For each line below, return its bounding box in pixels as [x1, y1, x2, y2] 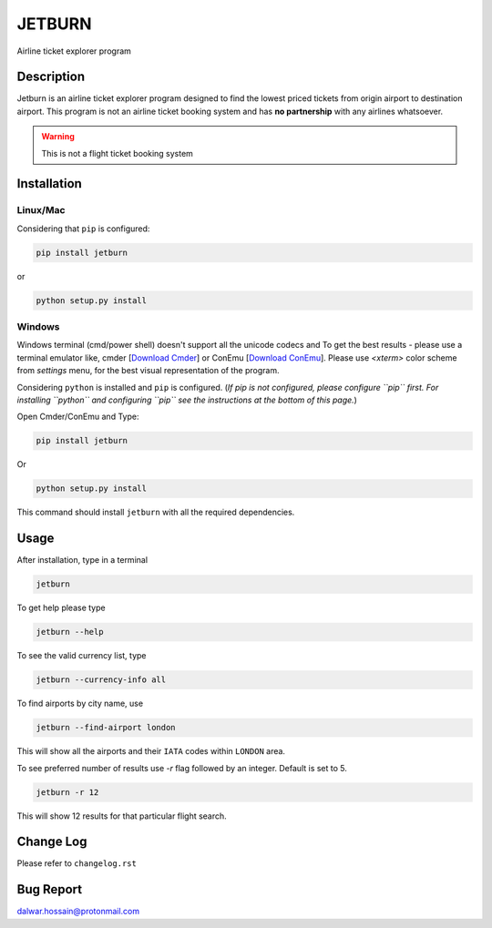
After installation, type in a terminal [16, 555, 149, 566]
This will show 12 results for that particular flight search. [16, 811, 227, 821]
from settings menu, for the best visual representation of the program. [16, 365, 280, 376]
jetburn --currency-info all [36, 675, 167, 685]
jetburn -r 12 [36, 787, 99, 797]
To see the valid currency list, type [16, 650, 147, 661]
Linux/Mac [16, 204, 66, 217]
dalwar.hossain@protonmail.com [16, 906, 140, 917]
